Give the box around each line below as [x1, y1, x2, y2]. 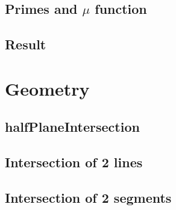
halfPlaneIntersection [5, 117, 140, 136]
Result [5, 35, 46, 54]
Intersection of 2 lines [5, 153, 143, 171]
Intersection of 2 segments [5, 188, 172, 206]
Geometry [5, 76, 90, 100]
